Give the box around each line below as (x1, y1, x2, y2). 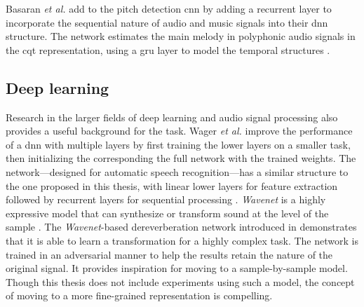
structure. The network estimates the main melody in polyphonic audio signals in (6, 29, 356, 43)
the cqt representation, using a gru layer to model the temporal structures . (6, 42, 330, 57)
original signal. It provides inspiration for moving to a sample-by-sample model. (6, 261, 348, 275)
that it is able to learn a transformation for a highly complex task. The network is (6, 233, 358, 247)
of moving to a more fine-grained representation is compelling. (6, 288, 273, 303)
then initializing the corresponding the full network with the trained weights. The (6, 151, 356, 165)
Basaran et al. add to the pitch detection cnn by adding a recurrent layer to (6, 1, 332, 15)
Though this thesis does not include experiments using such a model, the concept (6, 274, 355, 289)
